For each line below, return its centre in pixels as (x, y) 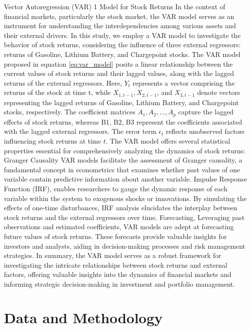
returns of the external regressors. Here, (63, 82)
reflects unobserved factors (205, 131)
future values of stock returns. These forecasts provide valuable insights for (116, 236)
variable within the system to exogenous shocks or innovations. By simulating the (125, 198)
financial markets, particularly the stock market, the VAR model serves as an (119, 16)
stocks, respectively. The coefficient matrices (70, 112)
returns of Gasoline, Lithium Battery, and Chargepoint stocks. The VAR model (122, 54)
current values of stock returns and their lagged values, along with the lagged (119, 73)
